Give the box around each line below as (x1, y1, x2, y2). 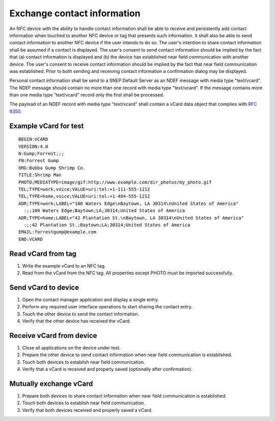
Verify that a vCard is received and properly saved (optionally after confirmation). (22, 366, 193, 372)
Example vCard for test (9, 121, 84, 130)
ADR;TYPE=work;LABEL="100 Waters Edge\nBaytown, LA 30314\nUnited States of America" (18, 200, 239, 206)
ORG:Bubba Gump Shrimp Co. (18, 165, 86, 171)
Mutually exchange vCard (9, 379, 93, 388)
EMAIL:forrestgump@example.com (18, 229, 97, 235)
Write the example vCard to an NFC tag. (22, 262, 106, 269)
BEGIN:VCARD (18, 137, 48, 142)
